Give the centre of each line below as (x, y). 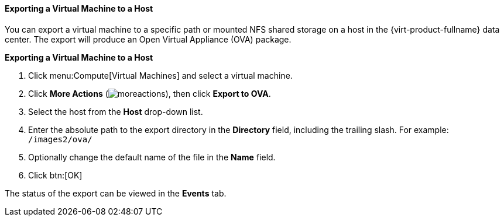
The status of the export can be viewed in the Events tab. (116, 193)
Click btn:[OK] (55, 175)
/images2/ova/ (60, 139)
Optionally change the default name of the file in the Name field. (152, 157)
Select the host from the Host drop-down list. (116, 111)
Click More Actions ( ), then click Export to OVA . (150, 93)
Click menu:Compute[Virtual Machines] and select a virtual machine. (160, 75)
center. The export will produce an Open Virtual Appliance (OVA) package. (148, 39)
